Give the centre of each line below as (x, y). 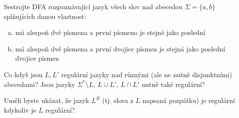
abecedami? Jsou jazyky (40, 84)
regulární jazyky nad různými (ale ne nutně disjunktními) (147, 74)
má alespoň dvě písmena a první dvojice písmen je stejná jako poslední (120, 48)
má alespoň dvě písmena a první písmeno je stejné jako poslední (110, 32)
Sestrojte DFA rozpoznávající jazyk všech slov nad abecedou (93, 6)
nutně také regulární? (173, 84)
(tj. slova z (118, 100)
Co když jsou (23, 74)
